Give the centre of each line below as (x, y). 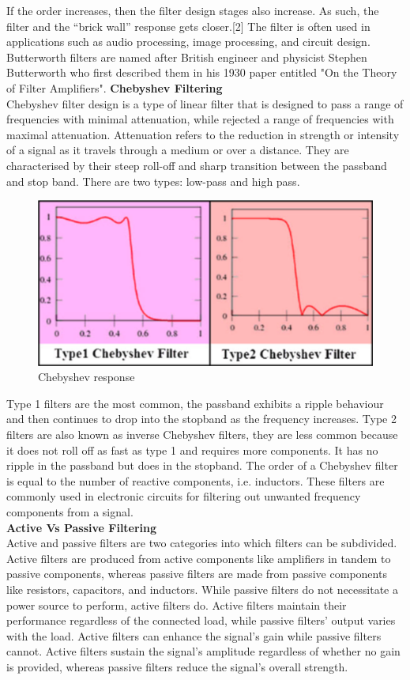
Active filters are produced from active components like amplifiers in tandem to (199, 558)
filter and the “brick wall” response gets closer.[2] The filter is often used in (188, 26)
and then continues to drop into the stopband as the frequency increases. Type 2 (202, 419)
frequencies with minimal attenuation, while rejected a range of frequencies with (200, 119)
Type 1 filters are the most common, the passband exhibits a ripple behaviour (195, 403)
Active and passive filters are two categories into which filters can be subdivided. (202, 543)
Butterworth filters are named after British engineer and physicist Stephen (187, 57)
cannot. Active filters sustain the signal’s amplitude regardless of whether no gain (203, 651)
